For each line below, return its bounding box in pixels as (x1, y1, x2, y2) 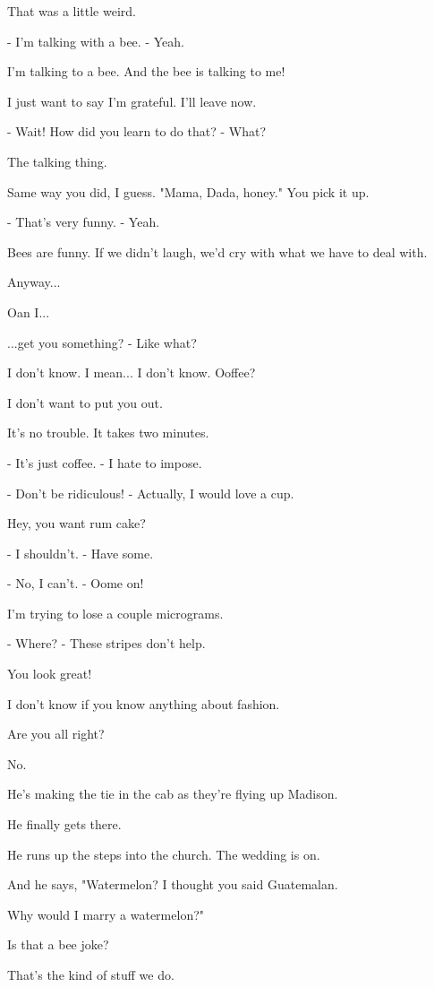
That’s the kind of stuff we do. (7, 965, 174, 983)
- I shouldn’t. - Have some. (7, 543, 154, 562)
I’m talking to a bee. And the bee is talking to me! (7, 62, 285, 81)
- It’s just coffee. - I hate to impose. (7, 453, 202, 472)
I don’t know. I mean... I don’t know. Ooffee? (7, 363, 256, 382)
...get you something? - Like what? (7, 333, 197, 351)
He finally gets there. (7, 815, 122, 834)
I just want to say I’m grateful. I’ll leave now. (7, 91, 257, 110)
